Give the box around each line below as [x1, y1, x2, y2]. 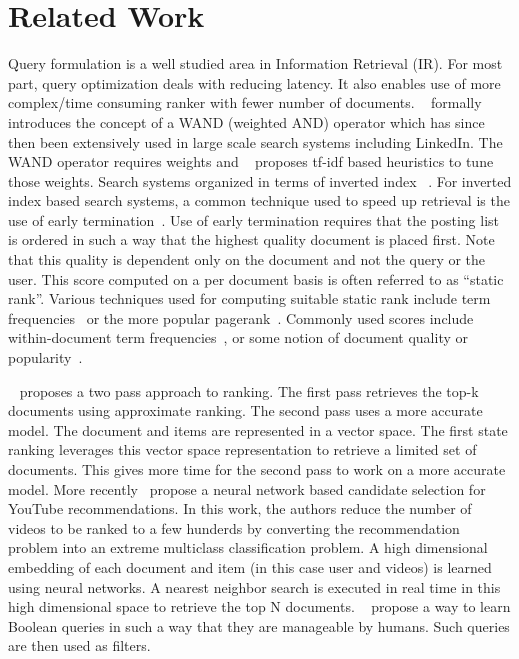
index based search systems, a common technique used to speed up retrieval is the [8, 190, 510, 211]
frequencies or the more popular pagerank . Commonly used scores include [8, 307, 474, 328]
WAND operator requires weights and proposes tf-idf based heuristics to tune [8, 151, 494, 172]
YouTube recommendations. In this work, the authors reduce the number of [8, 498, 472, 519]
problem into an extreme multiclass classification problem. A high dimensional [8, 537, 488, 558]
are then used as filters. [8, 635, 151, 656]
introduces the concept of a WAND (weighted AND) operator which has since [8, 111, 485, 132]
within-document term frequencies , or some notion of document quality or [8, 327, 468, 348]
